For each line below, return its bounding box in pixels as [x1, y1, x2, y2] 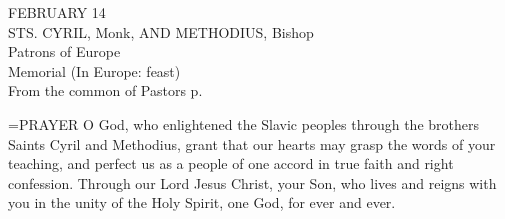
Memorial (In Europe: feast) [8, 60, 181, 81]
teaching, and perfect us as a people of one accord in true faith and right [8, 153, 454, 174]
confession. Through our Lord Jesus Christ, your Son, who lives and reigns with [8, 172, 497, 193]
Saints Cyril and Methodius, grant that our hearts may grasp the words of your [8, 133, 496, 154]
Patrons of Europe [8, 41, 121, 62]
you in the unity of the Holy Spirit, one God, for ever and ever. [8, 192, 396, 213]
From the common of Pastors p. [8, 80, 203, 101]
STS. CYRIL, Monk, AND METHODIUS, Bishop [8, 21, 314, 42]
